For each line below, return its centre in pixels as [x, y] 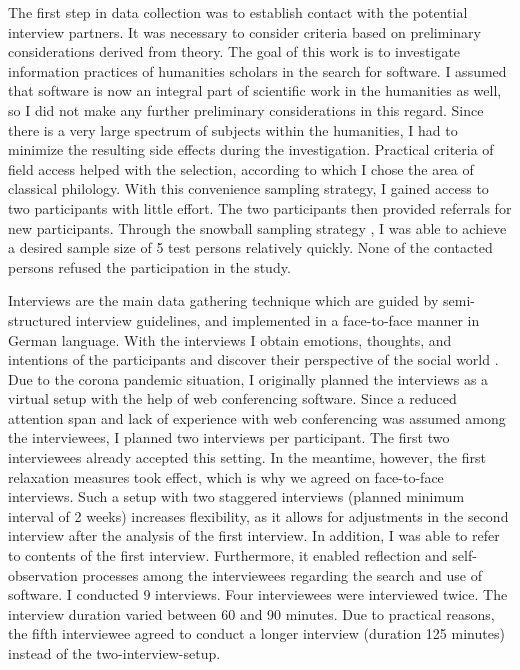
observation [43, 574]
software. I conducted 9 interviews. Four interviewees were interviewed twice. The [258, 594]
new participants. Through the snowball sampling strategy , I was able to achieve [257, 227]
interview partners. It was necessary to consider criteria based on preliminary [244, 31]
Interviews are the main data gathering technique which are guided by [223, 300]
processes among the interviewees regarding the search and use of [282, 574]
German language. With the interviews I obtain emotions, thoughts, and [230, 339]
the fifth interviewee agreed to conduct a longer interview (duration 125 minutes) [256, 633]
